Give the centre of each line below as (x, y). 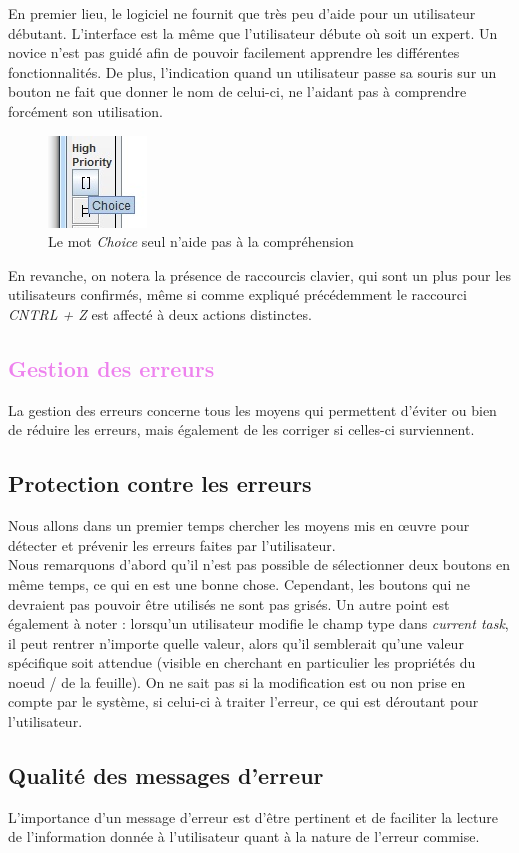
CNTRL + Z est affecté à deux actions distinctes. (160, 313)
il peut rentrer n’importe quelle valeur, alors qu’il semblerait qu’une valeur (236, 642)
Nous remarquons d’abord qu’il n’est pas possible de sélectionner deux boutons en (259, 564)
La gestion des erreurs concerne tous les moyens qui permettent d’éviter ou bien (252, 409)
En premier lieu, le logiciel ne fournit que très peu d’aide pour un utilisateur (242, 13)
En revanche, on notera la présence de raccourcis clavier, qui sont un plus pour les (259, 274)
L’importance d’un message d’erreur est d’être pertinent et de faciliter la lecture (253, 816)
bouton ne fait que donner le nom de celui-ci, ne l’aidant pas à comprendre (237, 91)
